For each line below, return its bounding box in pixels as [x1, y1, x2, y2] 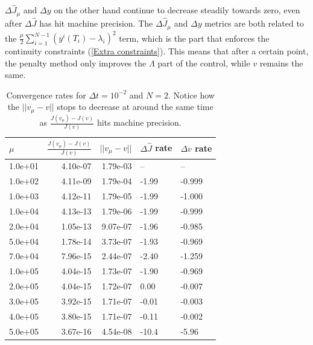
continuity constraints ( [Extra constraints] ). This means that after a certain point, [5, 45, 309, 57]
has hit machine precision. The [39, 17, 153, 30]
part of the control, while [157, 56, 250, 69]
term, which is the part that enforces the [119, 31, 270, 44]
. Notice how [168, 88, 215, 101]
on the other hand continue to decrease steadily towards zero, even [54, 4, 300, 16]
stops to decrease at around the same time [57, 100, 213, 113]
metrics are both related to [204, 17, 304, 30]
